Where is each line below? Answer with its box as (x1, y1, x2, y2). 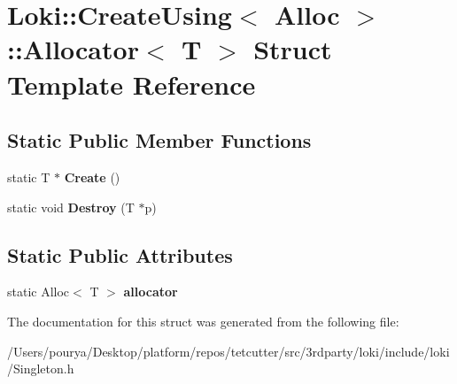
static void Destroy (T (7, 197, 135, 216)
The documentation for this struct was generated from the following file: (7, 311, 399, 330)
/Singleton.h (7, 359, 74, 378)
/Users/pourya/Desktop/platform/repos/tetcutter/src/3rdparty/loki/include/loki (7, 342, 450, 360)
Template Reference (7, 65, 256, 102)
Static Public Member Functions (7, 127, 312, 154)
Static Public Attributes (7, 241, 233, 268)
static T (7, 167, 50, 186)
